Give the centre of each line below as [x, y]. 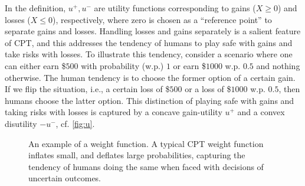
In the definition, [35, 8]
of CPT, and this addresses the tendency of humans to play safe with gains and [149, 42]
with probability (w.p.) [122, 65]
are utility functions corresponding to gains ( [175, 8]
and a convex [261, 112]
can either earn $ [35, 65]
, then [289, 89]
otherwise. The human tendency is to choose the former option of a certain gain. [150, 77]
